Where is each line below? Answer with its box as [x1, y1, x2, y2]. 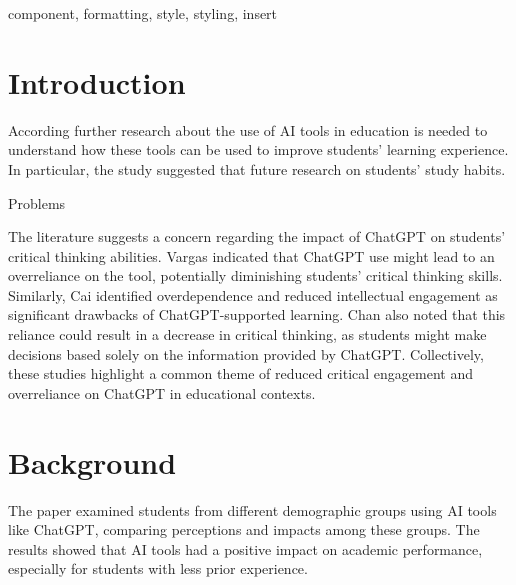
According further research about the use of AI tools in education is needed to [8, 119, 488, 140]
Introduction [8, 61, 186, 102]
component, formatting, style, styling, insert [8, 3, 278, 23]
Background [8, 441, 177, 482]
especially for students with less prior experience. [8, 558, 308, 579]
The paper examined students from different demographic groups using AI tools [8, 499, 497, 520]
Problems [8, 192, 66, 213]
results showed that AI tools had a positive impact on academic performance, [8, 538, 483, 559]
